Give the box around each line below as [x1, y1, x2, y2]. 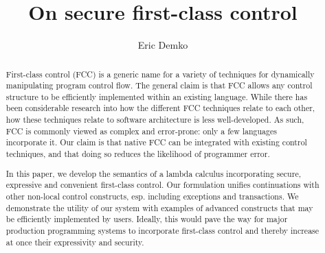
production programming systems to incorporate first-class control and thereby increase [5, 224, 320, 236]
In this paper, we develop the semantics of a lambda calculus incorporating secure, [5, 167, 301, 179]
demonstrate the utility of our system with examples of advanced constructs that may [5, 202, 313, 213]
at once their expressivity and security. [5, 236, 144, 248]
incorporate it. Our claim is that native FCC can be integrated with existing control [5, 136, 307, 148]
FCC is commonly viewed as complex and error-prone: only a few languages [5, 125, 277, 136]
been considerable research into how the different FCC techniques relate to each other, [5, 102, 315, 114]
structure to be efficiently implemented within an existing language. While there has [5, 91, 308, 102]
